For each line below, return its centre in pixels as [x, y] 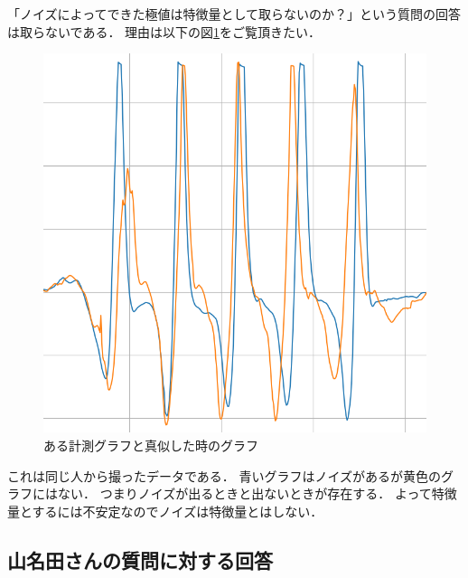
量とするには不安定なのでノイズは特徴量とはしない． [165, 511]
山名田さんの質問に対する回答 [140, 559]
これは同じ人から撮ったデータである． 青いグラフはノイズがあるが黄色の [225, 475]
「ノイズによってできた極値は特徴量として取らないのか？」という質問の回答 [234, 14]
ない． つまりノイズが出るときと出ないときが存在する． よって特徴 [257, 493]
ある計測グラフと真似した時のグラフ [151, 445]
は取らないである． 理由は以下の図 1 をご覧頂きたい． [164, 31]
